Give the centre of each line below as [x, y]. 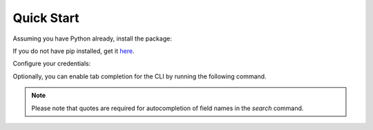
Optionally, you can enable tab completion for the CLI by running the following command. [140, 76]
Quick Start [46, 18]
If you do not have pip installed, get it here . [74, 51]
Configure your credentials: [52, 64]
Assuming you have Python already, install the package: [92, 39]
